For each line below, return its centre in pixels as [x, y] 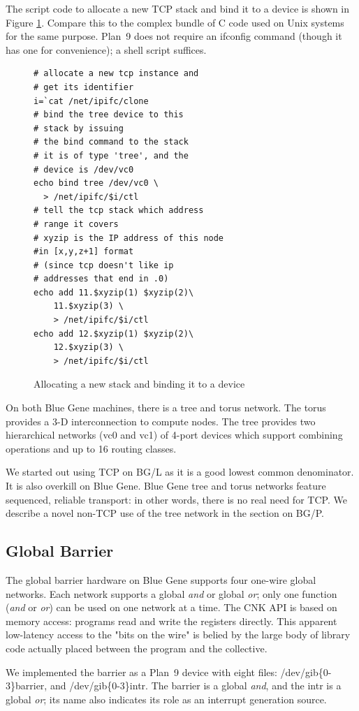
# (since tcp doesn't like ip [104, 265]
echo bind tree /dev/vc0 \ [96, 183]
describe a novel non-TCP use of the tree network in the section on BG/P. [165, 513]
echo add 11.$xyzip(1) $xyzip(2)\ [114, 292]
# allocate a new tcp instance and [116, 74]
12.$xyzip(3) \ [88, 347]
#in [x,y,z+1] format [84, 252]
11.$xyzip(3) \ [88, 306]
